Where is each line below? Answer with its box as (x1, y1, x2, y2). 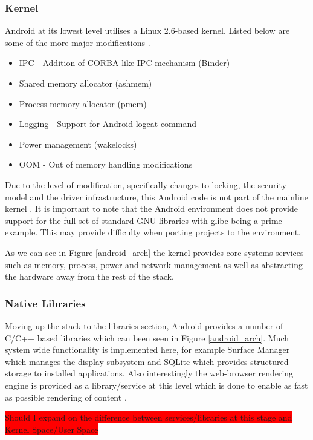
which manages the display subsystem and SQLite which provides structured (5, 355, 289, 367)
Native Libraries (5, 295, 86, 310)
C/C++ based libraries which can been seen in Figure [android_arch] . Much (5, 331, 289, 344)
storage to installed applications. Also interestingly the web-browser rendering (5, 367, 294, 379)
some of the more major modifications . (5, 36, 150, 48)
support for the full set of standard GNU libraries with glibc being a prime (5, 214, 282, 226)
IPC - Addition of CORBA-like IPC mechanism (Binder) (19, 56, 230, 69)
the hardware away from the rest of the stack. (5, 270, 174, 283)
